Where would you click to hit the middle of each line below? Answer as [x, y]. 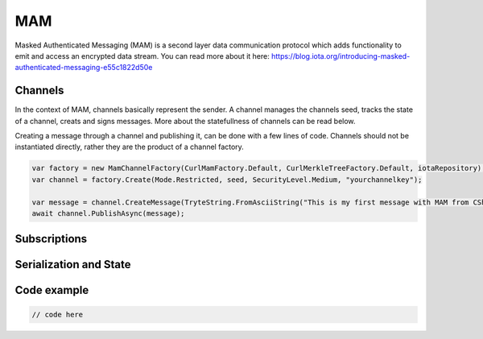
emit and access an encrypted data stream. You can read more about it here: [142, 56]
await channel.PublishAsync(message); [108, 213]
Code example [52, 290]
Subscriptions [51, 239]
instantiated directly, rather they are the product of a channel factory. [130, 147]
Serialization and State [73, 265]
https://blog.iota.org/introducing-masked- [341, 56]
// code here [58, 314]
